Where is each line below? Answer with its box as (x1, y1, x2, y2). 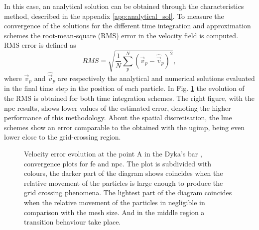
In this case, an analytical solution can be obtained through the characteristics (4, 1, 244, 11)
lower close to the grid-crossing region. (4, 132, 121, 142)
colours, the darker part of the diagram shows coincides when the (24, 168, 223, 178)
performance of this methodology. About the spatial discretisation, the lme (4, 112, 232, 123)
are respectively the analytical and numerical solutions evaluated (58, 73, 255, 83)
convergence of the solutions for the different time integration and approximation (4, 20, 251, 31)
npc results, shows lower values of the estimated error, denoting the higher (4, 102, 231, 113)
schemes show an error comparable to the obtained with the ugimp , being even (4, 122, 245, 132)
